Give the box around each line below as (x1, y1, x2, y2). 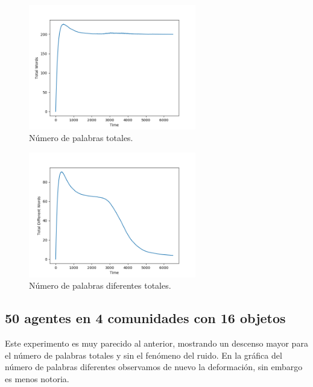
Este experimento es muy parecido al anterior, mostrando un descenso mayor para (5, 336, 308, 349)
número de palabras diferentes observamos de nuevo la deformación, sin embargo (5, 360, 303, 373)
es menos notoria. (5, 372, 69, 385)
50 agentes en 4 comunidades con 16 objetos (5, 309, 286, 327)
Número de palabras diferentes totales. (29, 279, 171, 292)
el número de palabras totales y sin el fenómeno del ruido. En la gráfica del (5, 348, 282, 361)
